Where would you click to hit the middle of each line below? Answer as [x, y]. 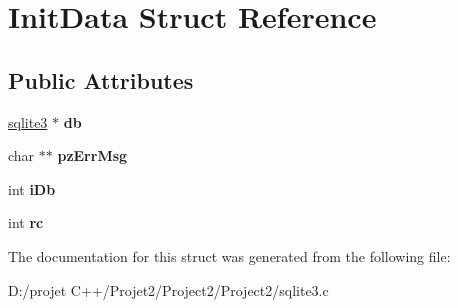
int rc [26, 222]
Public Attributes [101, 79]
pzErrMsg [92, 155]
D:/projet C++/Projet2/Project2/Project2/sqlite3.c [168, 289]
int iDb [32, 188]
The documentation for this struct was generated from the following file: [229, 255]
